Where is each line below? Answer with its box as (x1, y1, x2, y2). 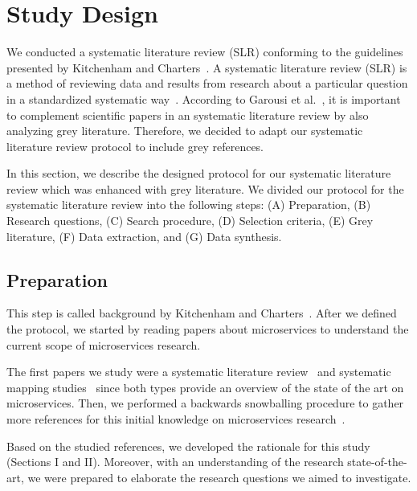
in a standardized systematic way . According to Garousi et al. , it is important (6, 90, 401, 107)
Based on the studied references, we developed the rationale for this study (6, 437, 370, 454)
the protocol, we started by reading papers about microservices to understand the (6, 321, 409, 338)
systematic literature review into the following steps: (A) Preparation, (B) (6, 196, 371, 213)
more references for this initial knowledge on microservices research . (6, 411, 345, 428)
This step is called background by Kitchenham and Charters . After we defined (6, 305, 397, 321)
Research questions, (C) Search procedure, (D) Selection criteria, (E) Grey (6, 212, 374, 229)
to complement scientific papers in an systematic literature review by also (6, 106, 369, 123)
